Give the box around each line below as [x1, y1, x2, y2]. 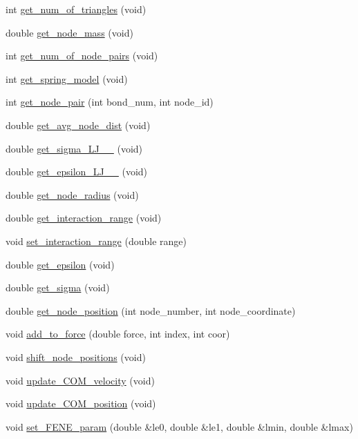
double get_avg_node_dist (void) [6, 117, 151, 132]
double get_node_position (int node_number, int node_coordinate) [6, 303, 296, 318]
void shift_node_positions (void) [6, 349, 146, 364]
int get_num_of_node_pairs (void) [6, 48, 158, 63]
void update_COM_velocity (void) [6, 373, 155, 387]
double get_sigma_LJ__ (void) [6, 141, 143, 155]
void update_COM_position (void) [6, 396, 156, 411]
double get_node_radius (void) [6, 187, 139, 202]
